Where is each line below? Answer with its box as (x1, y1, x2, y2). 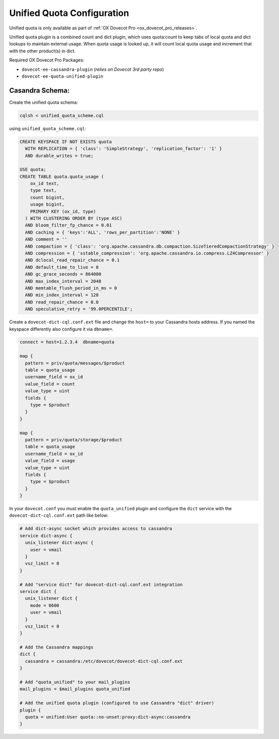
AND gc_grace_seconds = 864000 (25, 272, 102, 277)
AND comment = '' (25, 237, 67, 242)
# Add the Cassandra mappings (19, 644, 94, 650)
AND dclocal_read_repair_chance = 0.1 (25, 257, 120, 263)
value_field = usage (25, 458, 75, 463)
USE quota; (19, 167, 46, 172)
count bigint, (30, 194, 65, 200)
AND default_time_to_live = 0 (25, 264, 99, 270)
